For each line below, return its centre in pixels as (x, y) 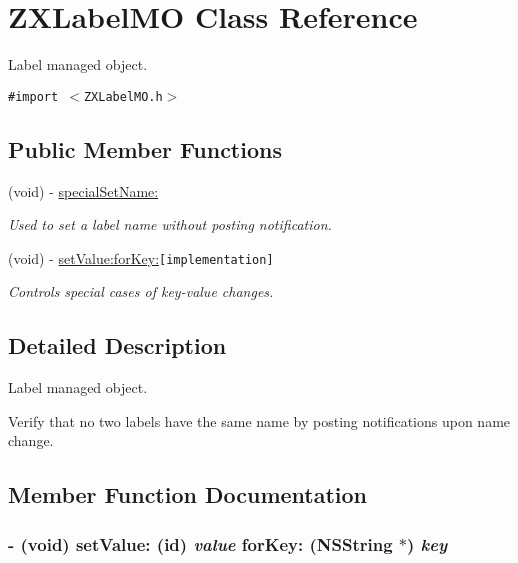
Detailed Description (117, 345)
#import (33, 96)
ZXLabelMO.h (123, 96)
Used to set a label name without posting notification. (170, 224)
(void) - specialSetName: (83, 190)
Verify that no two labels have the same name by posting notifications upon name (259, 420)
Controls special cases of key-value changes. (141, 291)
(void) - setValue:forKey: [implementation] (141, 257)
